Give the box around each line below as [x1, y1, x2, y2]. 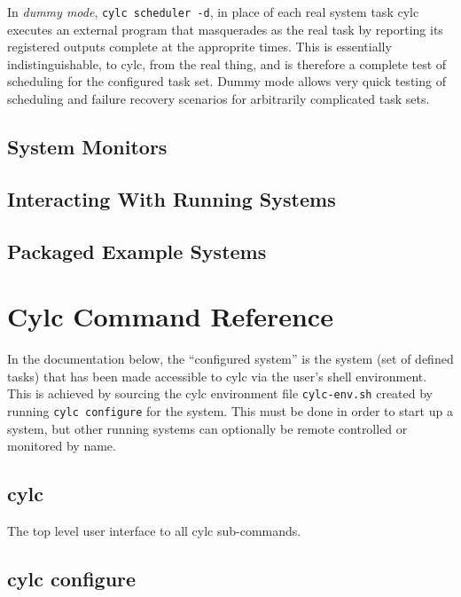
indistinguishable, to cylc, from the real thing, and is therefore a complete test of [7, 54, 447, 73]
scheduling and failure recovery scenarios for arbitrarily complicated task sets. [7, 90, 430, 108]
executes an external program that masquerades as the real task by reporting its [7, 20, 443, 38]
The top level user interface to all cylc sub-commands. [7, 521, 301, 539]
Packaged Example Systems [7, 237, 267, 264]
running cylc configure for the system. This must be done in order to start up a [7, 401, 453, 420]
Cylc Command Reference [7, 298, 333, 334]
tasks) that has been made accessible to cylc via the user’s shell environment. [7, 366, 427, 385]
